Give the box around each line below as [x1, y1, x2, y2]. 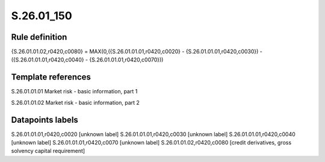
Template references [11, 72, 91, 83]
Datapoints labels [11, 114, 78, 125]
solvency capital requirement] [11, 148, 85, 155]
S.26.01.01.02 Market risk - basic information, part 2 [11, 99, 140, 106]
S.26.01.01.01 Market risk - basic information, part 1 [11, 88, 138, 95]
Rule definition [11, 32, 67, 42]
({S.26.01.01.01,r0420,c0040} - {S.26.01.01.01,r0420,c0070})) [11, 56, 164, 63]
